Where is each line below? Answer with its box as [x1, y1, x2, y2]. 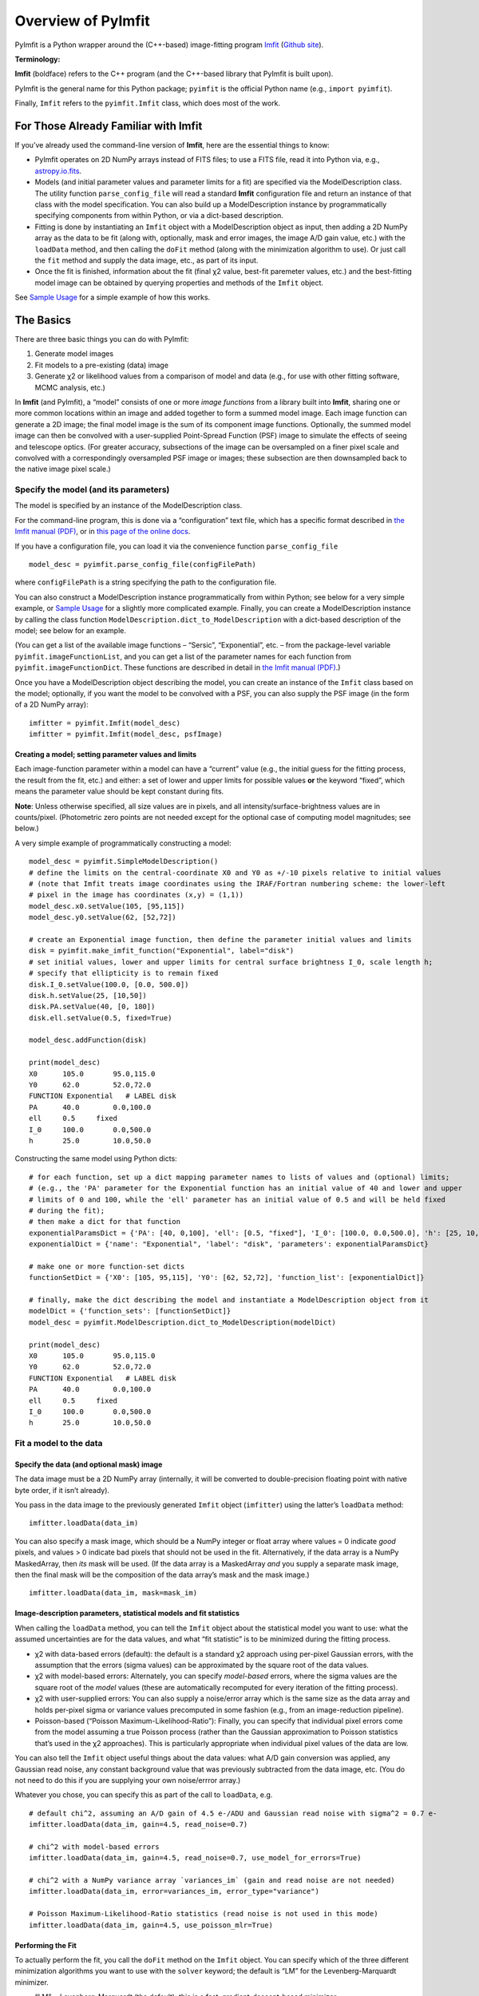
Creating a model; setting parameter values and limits [14, 750, 197, 759]
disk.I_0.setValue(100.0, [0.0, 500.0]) [29, 980, 189, 989]
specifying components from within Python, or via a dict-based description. [34, 211, 283, 220]
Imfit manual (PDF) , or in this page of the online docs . [14, 527, 191, 537]
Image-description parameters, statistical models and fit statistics [14, 1609, 239, 1618]
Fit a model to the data [14, 1438, 103, 1449]
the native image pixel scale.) [14, 464, 111, 474]
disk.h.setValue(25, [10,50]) [29, 991, 148, 1000]
